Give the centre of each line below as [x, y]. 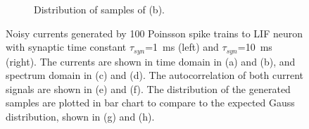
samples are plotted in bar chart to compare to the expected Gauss [150, 103]
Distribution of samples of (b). [99, 9]
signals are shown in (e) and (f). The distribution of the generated [148, 88]
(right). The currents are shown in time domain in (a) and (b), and [151, 61]
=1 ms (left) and [182, 47]
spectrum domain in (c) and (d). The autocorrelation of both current [155, 75]
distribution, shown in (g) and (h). [80, 117]
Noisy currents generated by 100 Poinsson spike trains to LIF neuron [154, 33]
